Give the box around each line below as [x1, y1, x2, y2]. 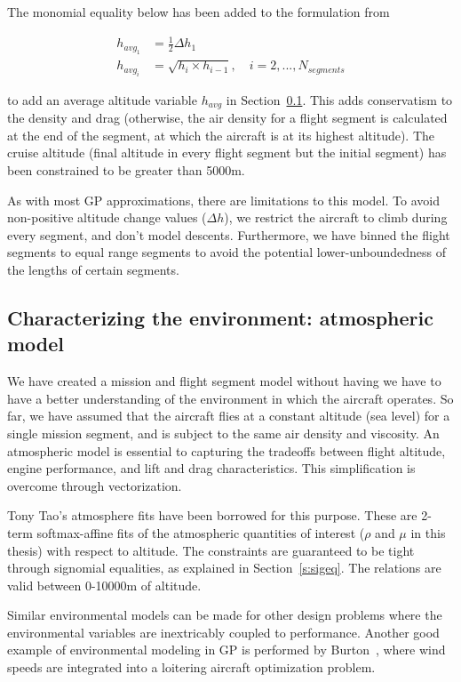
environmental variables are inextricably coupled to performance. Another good [7, 622, 440, 641]
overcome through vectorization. [7, 476, 182, 494]
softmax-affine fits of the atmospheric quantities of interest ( [36, 523, 365, 542]
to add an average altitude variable [7, 90, 197, 108]
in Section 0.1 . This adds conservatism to [226, 90, 453, 108]
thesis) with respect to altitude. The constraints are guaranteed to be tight [7, 541, 415, 559]
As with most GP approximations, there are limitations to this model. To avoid [7, 190, 440, 209]
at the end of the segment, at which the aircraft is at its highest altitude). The [7, 125, 435, 144]
